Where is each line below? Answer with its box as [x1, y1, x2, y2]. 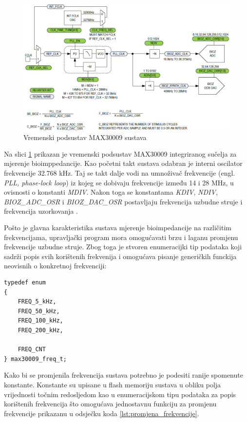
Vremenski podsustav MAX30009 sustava [23, 132, 147, 142]
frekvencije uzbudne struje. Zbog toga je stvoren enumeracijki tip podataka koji [4, 241, 242, 252]
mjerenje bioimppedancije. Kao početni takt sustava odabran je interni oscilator [4, 158, 243, 168]
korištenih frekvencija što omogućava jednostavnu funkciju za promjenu [4, 399, 217, 409]
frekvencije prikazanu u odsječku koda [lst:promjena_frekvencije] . [4, 408, 199, 418]
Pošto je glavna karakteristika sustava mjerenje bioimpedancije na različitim [4, 222, 231, 233]
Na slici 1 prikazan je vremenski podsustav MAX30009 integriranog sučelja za [4, 148, 237, 159]
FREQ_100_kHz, [18, 317, 63, 324]
